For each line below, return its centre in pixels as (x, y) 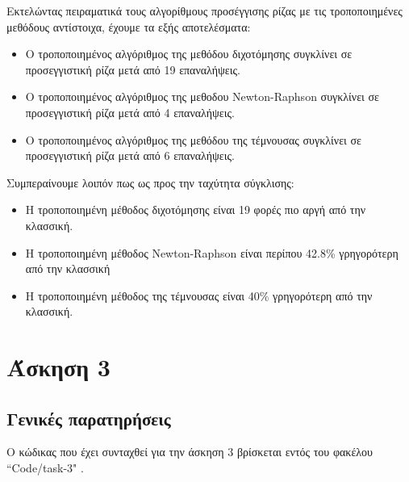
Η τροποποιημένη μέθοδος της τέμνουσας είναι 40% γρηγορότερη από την (199, 295)
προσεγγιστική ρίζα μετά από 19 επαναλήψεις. (133, 69)
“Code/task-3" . (45, 468)
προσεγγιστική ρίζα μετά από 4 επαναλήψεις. (130, 112)
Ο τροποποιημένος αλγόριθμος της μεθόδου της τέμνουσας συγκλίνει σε (193, 139)
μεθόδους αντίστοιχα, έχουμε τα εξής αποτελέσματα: (129, 26)
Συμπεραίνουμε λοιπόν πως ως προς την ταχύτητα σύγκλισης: (150, 182)
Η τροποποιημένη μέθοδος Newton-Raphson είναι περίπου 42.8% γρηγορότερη (212, 252)
